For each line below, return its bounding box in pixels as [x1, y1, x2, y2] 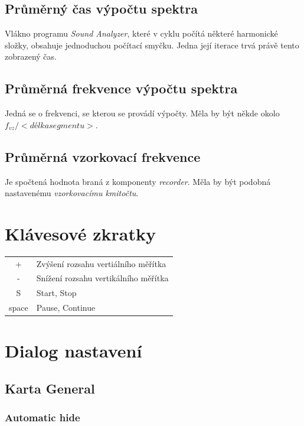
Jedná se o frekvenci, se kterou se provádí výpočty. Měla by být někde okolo [5, 107, 280, 119]
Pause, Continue [36, 301, 96, 314]
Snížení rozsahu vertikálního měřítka [36, 272, 169, 284]
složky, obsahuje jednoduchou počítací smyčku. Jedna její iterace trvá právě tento [5, 38, 299, 51]
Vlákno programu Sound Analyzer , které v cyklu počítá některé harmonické [5, 27, 278, 40]
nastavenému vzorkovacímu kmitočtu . [5, 187, 139, 199]
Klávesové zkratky [5, 221, 156, 245]
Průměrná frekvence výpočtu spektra [5, 79, 238, 97]
